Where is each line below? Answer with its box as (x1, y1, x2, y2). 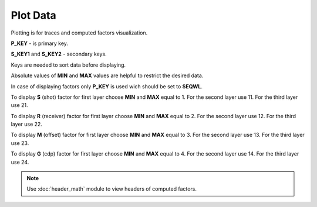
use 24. (11, 158, 29, 165)
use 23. (11, 139, 29, 146)
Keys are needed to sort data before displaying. (11, 61, 126, 68)
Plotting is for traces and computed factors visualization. (11, 29, 148, 36)
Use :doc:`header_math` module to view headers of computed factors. (26, 185, 197, 192)
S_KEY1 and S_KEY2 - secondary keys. (11, 50, 107, 58)
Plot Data (11, 9, 56, 22)
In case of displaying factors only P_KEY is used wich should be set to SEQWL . (11, 82, 203, 90)
